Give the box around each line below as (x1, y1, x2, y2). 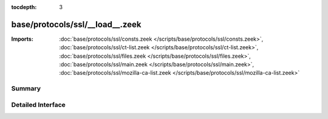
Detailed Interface (11, 100, 66, 109)
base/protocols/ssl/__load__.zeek (11, 19, 142, 30)
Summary (11, 84, 41, 93)
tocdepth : (11, 4, 37, 10)
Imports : (11, 35, 33, 42)
